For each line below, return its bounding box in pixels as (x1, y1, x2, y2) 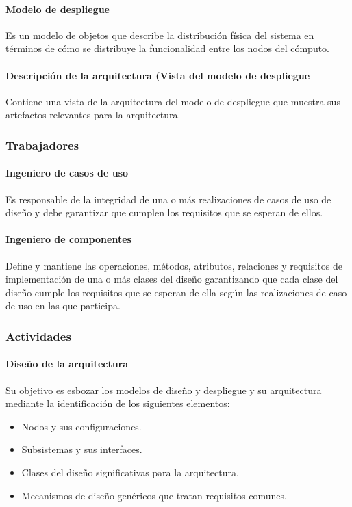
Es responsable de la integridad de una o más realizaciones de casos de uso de (5, 192, 331, 206)
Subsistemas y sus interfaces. (21, 442, 142, 456)
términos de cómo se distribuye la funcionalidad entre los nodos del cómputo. (5, 41, 330, 55)
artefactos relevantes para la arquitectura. (5, 107, 181, 122)
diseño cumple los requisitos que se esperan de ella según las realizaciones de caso (5, 285, 347, 299)
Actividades (5, 327, 71, 344)
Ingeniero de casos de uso (5, 166, 129, 180)
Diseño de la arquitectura (5, 356, 129, 371)
